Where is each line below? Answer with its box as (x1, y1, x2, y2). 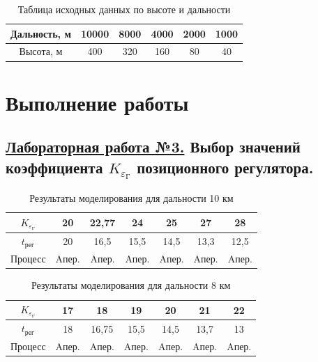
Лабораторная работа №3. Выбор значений (6, 136, 301, 157)
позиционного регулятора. (137, 156, 314, 178)
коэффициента (6, 156, 103, 178)
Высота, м (19, 44, 63, 58)
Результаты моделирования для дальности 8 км (31, 278, 231, 292)
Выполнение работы (6, 88, 189, 116)
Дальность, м (10, 26, 71, 40)
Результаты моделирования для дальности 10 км (29, 190, 234, 205)
